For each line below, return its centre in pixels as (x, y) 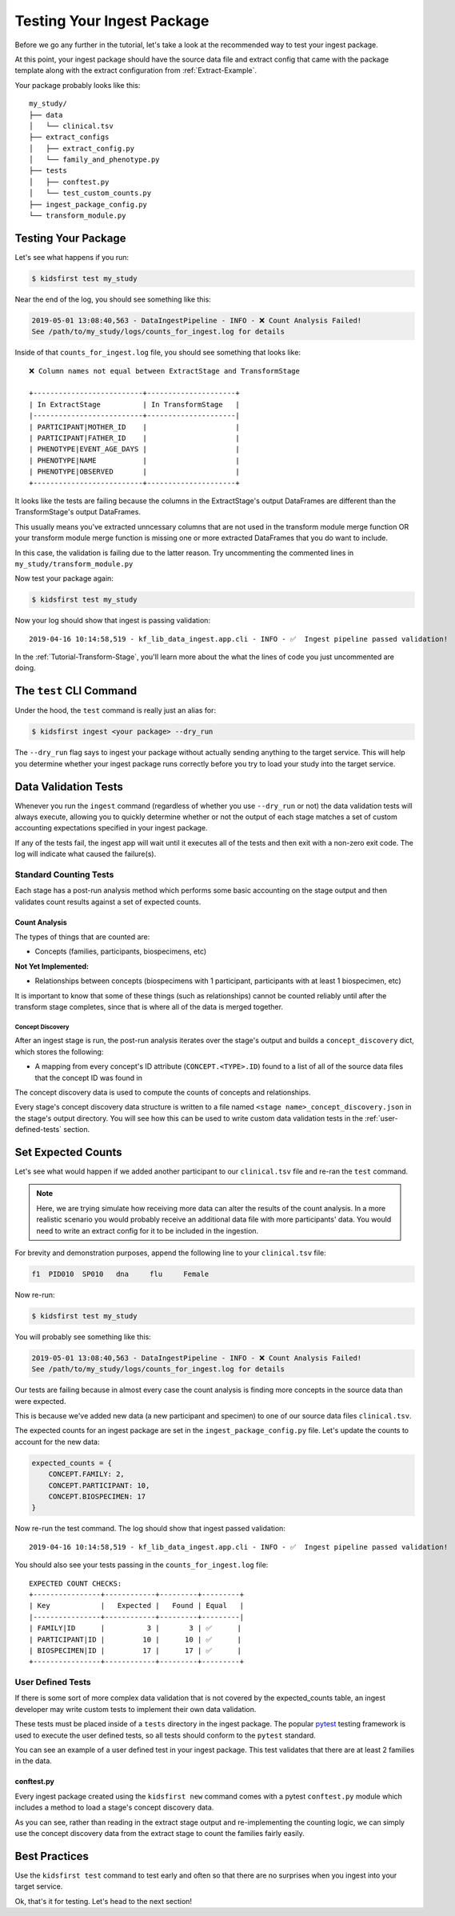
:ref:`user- (382, 1118)
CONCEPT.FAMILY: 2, (87, 1474)
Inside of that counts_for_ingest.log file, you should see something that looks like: (158, 353)
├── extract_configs (69, 137)
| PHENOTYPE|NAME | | (134, 460)
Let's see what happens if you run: (72, 257)
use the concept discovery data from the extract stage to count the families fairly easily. (160, 1833)
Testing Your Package (70, 238)
